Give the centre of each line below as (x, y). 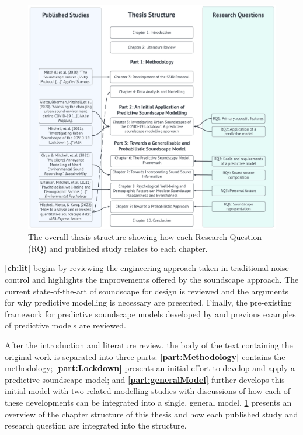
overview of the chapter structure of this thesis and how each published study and (151, 414)
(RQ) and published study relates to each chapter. (118, 248)
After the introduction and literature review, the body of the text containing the (149, 345)
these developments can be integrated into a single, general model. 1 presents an (148, 402)
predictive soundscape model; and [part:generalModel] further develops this (145, 379)
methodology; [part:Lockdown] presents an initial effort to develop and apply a (150, 368)
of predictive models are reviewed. (65, 325)
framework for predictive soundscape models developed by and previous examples (150, 314)
